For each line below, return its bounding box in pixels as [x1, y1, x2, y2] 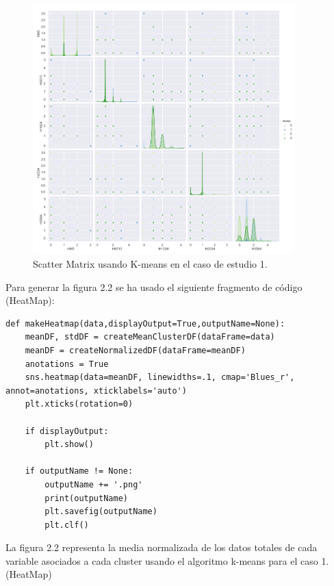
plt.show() [44, 439, 94, 450]
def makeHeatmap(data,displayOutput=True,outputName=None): [5, 318, 285, 329]
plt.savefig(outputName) [44, 507, 157, 517]
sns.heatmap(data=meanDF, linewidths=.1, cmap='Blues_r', [25, 372, 295, 383]
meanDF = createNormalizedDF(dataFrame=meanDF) [25, 345, 246, 355]
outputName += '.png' [44, 479, 143, 489]
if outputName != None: [25, 466, 133, 476]
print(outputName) [44, 493, 128, 503]
